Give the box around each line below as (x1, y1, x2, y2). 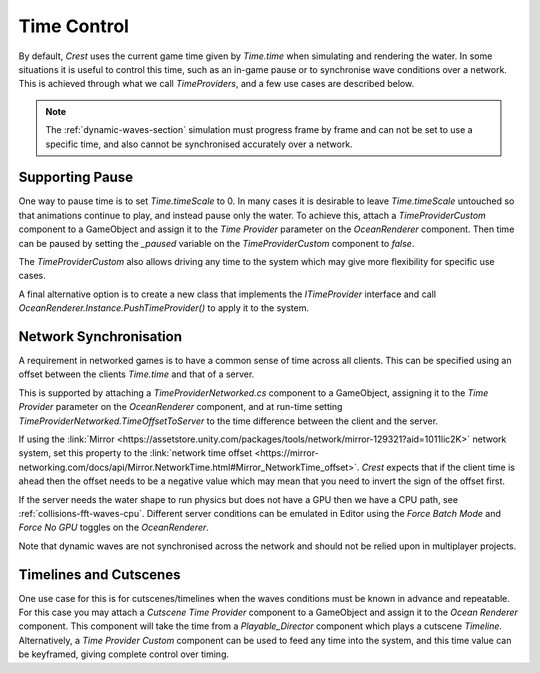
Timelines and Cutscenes (18, 566, 181, 583)
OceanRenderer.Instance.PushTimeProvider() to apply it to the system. (18, 302, 310, 314)
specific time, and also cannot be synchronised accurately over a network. (45, 138, 354, 150)
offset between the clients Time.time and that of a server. (18, 368, 255, 380)
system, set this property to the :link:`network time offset (18, 447, 253, 459)
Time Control (18, 15, 130, 37)
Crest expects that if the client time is (361, 461, 515, 473)
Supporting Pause (18, 169, 134, 186)
